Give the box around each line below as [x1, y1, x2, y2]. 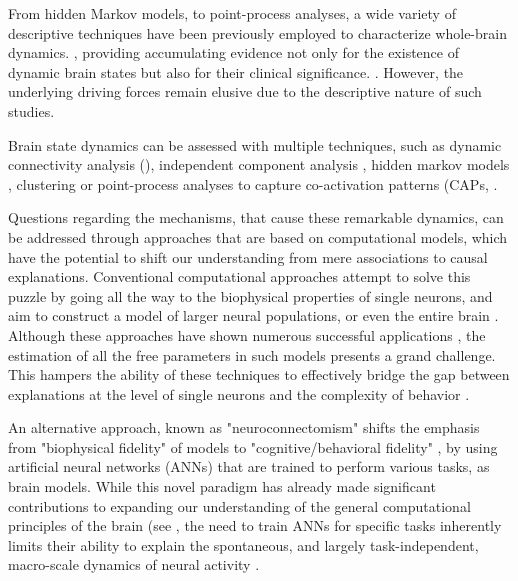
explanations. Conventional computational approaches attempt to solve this [8, 266, 471, 287]
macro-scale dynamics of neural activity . [8, 554, 260, 575]
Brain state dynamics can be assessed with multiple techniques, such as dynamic [8, 134, 502, 155]
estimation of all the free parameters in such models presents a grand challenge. [8, 344, 496, 365]
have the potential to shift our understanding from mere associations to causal [8, 246, 488, 267]
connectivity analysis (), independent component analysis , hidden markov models [8, 154, 510, 175]
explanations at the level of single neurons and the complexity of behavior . [8, 383, 470, 404]
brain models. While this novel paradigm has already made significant [8, 476, 436, 497]
